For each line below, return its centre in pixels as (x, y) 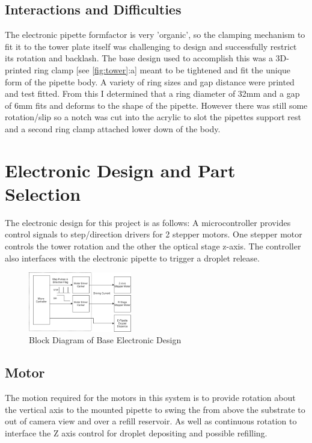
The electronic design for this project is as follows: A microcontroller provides (148, 222)
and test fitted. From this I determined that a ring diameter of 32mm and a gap (152, 93)
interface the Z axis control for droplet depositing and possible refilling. (136, 432)
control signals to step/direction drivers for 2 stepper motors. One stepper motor (154, 234)
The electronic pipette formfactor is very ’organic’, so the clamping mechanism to (155, 35)
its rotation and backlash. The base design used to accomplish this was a (139, 58)
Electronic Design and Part (120, 170)
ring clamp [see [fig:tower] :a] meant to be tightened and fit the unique (162, 69)
